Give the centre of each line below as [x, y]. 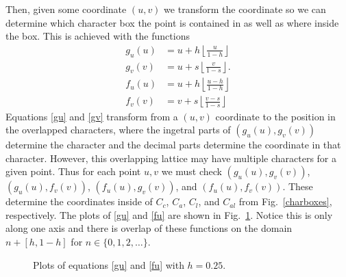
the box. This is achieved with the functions [98, 36]
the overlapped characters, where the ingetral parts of [118, 130]
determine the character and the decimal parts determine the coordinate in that [173, 145]
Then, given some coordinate [66, 9]
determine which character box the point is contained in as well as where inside [172, 22]
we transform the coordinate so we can [245, 9]
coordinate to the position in [275, 116]
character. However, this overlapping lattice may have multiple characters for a [171, 158]
